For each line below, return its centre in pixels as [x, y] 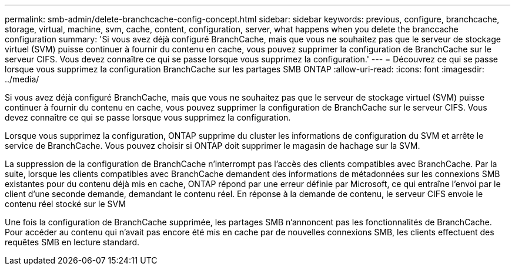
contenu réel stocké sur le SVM [65, 204]
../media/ [22, 79]
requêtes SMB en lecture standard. [72, 242]
